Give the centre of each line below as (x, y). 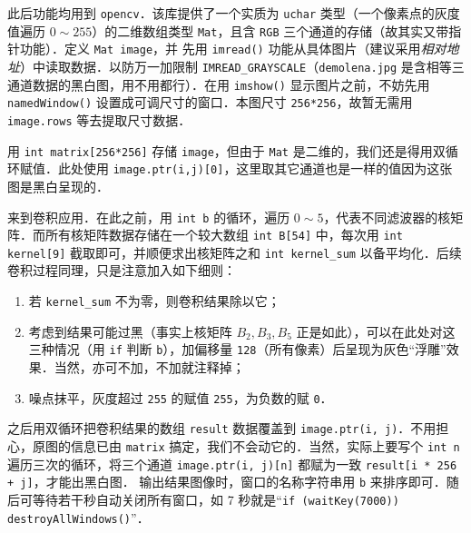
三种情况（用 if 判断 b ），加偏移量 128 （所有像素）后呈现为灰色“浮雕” (237, 349)
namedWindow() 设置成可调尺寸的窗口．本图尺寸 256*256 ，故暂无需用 (210, 102)
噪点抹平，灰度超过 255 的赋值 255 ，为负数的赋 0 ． (181, 397)
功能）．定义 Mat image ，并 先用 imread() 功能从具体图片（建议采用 (220, 49)
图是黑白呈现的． (58, 186)
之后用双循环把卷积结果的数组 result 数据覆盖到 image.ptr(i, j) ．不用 (222, 428)
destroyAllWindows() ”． (78, 517)
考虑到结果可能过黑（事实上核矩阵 (130, 331)
